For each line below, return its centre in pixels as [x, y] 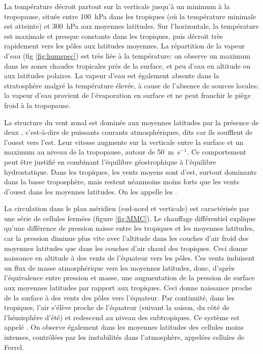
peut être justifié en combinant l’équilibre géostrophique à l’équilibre [110, 161]
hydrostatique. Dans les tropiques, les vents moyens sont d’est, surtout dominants [130, 171]
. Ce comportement [217, 152]
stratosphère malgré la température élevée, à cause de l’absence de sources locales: [131, 85]
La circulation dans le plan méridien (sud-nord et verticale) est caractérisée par [127, 208]
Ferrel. [14, 347]
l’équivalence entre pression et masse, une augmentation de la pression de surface [129, 277]
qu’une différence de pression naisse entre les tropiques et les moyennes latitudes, [129, 228]
